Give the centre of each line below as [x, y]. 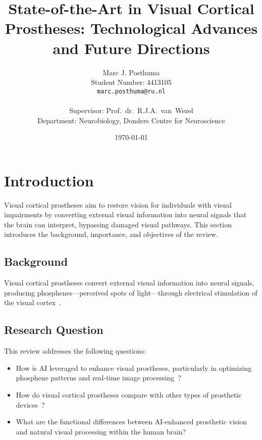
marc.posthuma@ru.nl [131, 91]
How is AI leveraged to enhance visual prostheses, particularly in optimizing [134, 368]
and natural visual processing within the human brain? [101, 431]
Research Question [54, 330]
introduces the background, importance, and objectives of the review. [111, 234]
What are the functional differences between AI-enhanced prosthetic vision [132, 422]
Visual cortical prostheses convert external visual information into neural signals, [129, 283]
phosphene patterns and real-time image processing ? [98, 378]
